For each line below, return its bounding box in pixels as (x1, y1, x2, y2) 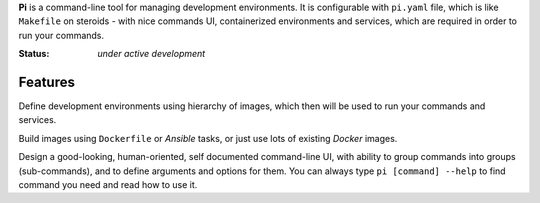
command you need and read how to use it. (18, 179, 198, 191)
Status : (18, 48, 50, 60)
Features (18, 73, 75, 90)
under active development (97, 48, 206, 60)
